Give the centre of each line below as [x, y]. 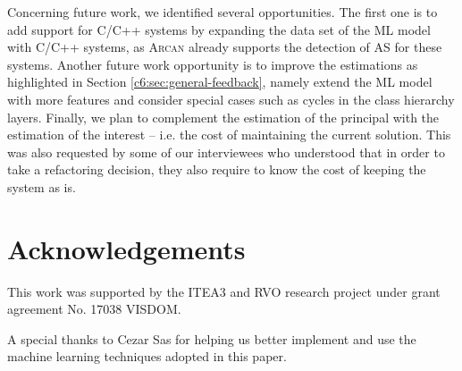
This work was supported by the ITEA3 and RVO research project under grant [224, 291]
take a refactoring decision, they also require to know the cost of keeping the [217, 169]
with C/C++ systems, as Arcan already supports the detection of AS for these [225, 47]
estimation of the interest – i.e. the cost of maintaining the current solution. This [229, 135]
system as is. [42, 186]
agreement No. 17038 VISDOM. [94, 309]
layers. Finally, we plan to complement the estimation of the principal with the [223, 117]
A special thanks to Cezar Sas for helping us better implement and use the [212, 338]
